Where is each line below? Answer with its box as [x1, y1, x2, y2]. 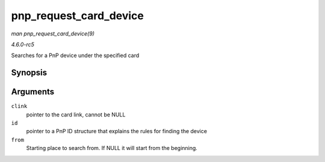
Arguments [11, 87, 55, 97]
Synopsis [11, 68, 48, 78]
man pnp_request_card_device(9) [11, 30, 94, 37]
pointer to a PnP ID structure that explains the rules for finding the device [26, 128, 208, 135]
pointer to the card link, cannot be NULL [26, 111, 126, 118]
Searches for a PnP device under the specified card [11, 52, 140, 59]
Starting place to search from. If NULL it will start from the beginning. [26, 145, 198, 152]
